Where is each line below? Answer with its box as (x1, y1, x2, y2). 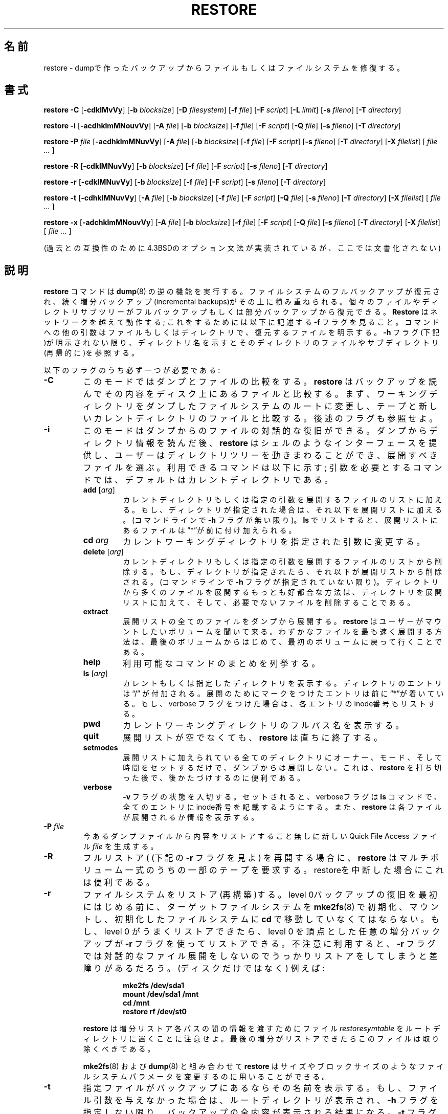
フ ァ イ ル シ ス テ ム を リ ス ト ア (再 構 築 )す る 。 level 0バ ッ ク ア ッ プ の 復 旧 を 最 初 (83, 889, 437, 900)
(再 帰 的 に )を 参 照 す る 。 (43, 348, 139, 358)
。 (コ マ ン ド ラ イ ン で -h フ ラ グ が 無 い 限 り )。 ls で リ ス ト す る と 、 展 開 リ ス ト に (123, 516, 438, 525)
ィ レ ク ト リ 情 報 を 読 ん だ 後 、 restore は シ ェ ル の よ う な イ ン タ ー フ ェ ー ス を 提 (83, 438, 437, 449)
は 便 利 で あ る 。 (83, 877, 154, 888)
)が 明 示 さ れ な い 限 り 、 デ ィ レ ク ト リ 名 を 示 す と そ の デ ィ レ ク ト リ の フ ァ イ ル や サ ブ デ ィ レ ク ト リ (43, 338, 439, 347)
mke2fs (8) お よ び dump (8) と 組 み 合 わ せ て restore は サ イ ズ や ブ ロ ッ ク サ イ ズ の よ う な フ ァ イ (83, 1062, 444, 1071)
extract (83, 607, 108, 616)
